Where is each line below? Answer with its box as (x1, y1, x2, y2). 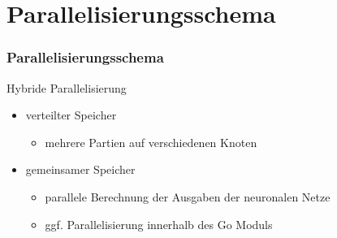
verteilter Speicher (25, 106, 117, 123)
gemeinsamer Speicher (25, 161, 136, 178)
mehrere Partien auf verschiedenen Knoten (45, 133, 257, 150)
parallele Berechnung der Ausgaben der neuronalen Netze (45, 188, 331, 205)
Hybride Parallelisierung (6, 79, 127, 96)
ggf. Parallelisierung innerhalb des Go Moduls (45, 215, 273, 232)
